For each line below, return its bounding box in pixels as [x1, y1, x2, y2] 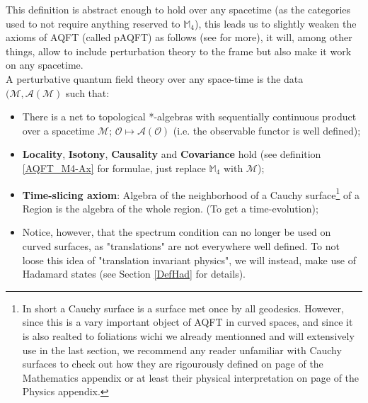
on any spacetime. [6, 57, 84, 72]
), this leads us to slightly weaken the [194, 16, 357, 30]
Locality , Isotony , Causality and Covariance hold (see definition [22, 147, 321, 161]
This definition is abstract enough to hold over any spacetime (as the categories [6, 2, 351, 16]
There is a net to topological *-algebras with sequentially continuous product [22, 109, 357, 124]
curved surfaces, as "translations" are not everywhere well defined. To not [22, 238, 340, 253]
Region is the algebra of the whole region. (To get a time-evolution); [22, 200, 318, 215]
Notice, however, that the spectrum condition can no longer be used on [22, 225, 331, 239]
